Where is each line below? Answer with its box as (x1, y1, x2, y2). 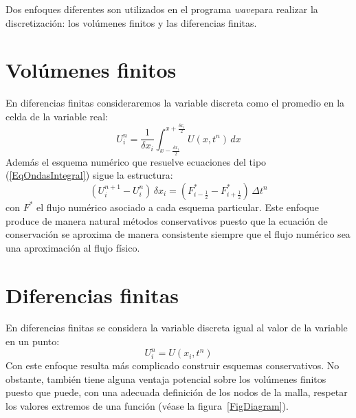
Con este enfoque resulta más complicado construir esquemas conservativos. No (5, 358, 340, 373)
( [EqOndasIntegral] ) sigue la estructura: (5, 168, 173, 182)
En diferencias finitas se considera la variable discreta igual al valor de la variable (5, 320, 348, 335)
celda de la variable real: (5, 109, 109, 123)
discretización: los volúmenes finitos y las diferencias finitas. (5, 15, 257, 30)
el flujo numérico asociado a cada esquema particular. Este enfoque (36, 199, 319, 214)
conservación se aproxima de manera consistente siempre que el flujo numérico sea (5, 227, 351, 241)
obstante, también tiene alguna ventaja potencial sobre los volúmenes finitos (5, 371, 326, 386)
